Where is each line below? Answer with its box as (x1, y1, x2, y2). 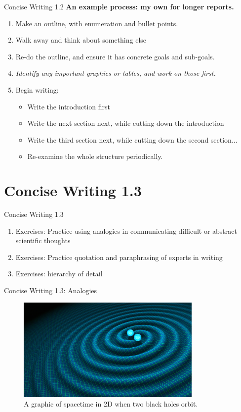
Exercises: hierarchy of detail (15, 268, 103, 279)
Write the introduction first (27, 101, 111, 111)
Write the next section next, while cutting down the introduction (27, 118, 224, 128)
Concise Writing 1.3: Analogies (4, 285, 97, 296)
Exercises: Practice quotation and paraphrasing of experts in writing (15, 252, 223, 262)
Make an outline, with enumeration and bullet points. (15, 18, 178, 28)
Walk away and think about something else (15, 35, 147, 45)
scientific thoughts (15, 235, 71, 246)
